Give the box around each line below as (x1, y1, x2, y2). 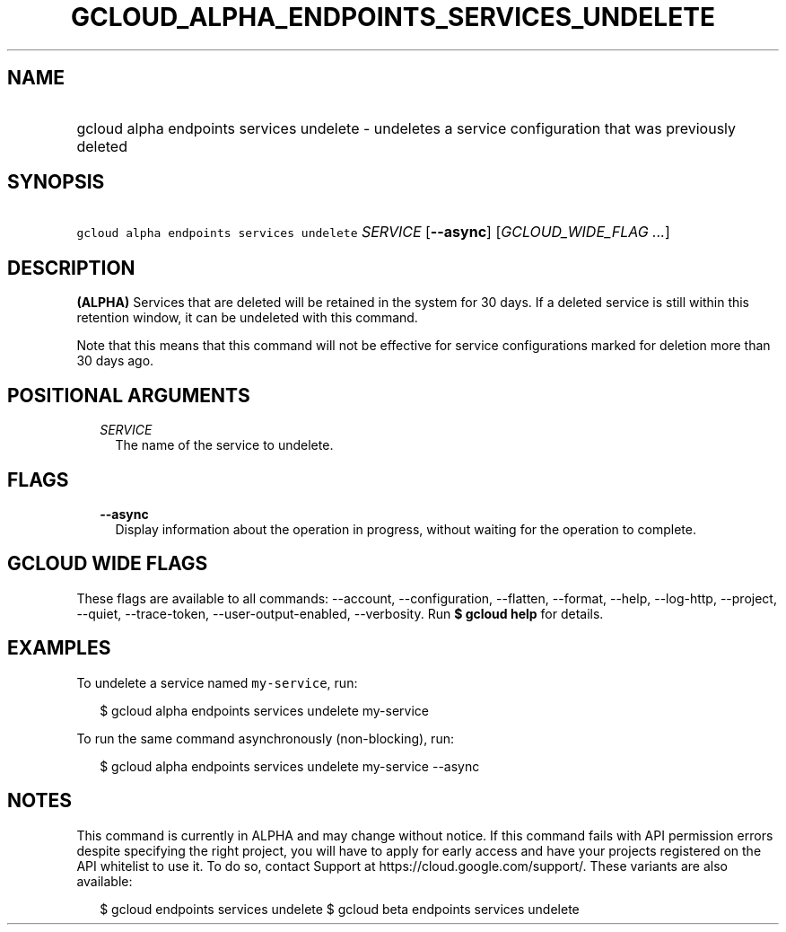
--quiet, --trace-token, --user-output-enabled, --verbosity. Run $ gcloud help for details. (76, 605, 604, 621)
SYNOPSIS (7, 171, 105, 194)
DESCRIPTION (7, 256, 135, 279)
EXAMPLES (7, 637, 111, 660)
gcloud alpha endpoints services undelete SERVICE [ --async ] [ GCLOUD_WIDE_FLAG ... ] (76, 223, 670, 242)
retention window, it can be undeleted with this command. (76, 310, 418, 326)
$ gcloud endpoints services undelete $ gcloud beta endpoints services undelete (100, 901, 580, 917)
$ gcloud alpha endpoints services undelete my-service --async (100, 758, 480, 774)
